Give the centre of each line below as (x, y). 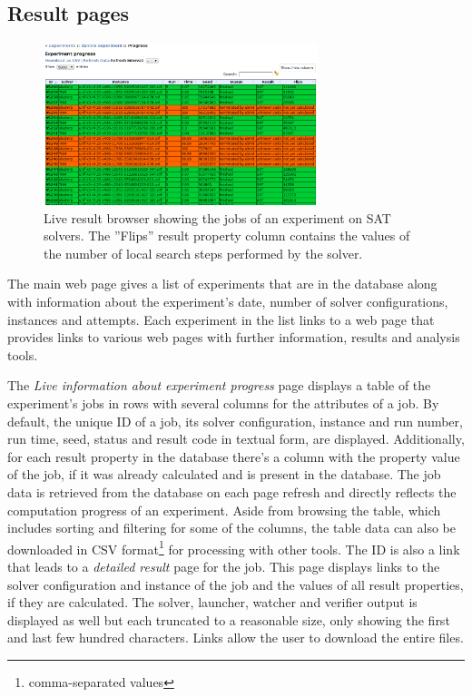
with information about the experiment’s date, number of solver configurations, (228, 302)
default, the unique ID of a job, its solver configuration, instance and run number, (235, 421)
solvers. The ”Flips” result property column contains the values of (227, 236)
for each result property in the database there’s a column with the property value (234, 456)
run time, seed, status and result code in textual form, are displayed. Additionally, (236, 439)
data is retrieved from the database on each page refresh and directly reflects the (232, 492)
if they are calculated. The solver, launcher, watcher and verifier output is (212, 602)
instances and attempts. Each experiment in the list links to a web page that (221, 319)
